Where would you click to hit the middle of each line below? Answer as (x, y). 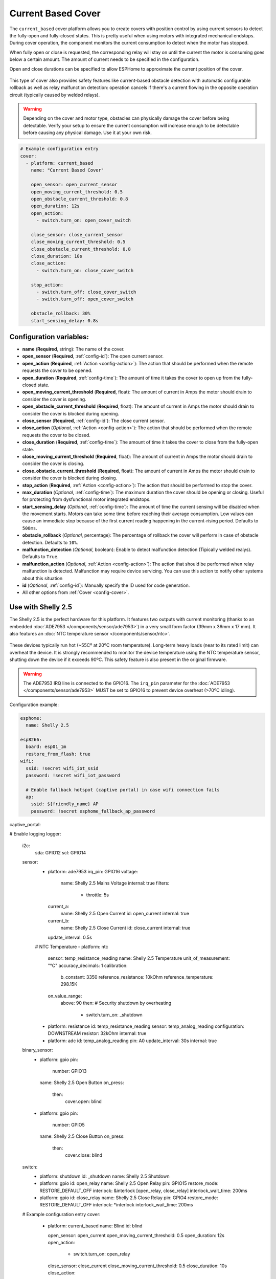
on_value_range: (65, 996)
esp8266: (31, 740)
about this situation (42, 578)
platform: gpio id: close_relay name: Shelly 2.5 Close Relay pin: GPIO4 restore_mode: (129, 1198)
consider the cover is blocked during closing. (70, 478)
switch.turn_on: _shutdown (114, 1015)
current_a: (59, 906)
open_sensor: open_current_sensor (74, 185)
